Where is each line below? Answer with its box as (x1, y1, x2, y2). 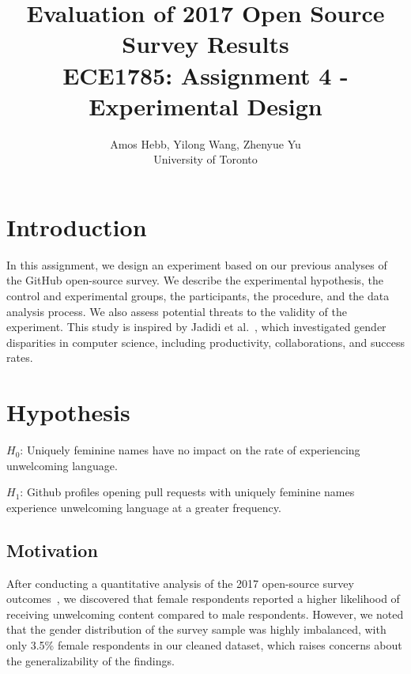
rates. (6, 349, 33, 366)
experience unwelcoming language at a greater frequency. (6, 499, 281, 515)
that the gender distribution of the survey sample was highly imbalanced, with (6, 621, 386, 638)
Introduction (6, 210, 147, 243)
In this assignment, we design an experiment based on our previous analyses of (6, 256, 387, 273)
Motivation (6, 537, 98, 562)
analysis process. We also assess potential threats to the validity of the (6, 303, 347, 319)
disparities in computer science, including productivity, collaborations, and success (6, 333, 405, 350)
